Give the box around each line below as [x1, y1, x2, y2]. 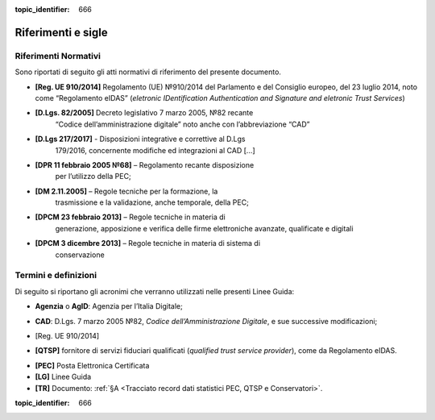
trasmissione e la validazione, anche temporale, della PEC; [55, 198, 249, 207]
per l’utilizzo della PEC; [55, 172, 132, 181]
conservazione [55, 250, 105, 260]
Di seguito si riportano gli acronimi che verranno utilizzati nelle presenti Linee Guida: [14, 286, 295, 296]
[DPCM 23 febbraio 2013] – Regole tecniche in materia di [35, 212, 226, 222]
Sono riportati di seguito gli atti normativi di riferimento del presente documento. [14, 67, 282, 77]
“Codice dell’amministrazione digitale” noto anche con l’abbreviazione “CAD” [55, 119, 310, 129]
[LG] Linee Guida [35, 372, 92, 382]
